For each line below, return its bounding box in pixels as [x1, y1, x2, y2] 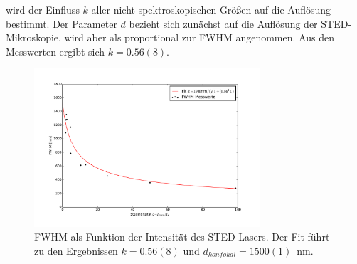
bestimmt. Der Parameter [6, 16, 117, 31]
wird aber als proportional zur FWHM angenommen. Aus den [64, 30, 334, 45]
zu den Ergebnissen [34, 243, 118, 258]
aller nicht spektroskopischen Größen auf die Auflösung [91, 2, 331, 16]
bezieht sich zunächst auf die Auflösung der [129, 16, 318, 31]
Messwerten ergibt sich [6, 43, 105, 58]
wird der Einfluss [6, 2, 80, 16]
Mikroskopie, [6, 30, 61, 45]
